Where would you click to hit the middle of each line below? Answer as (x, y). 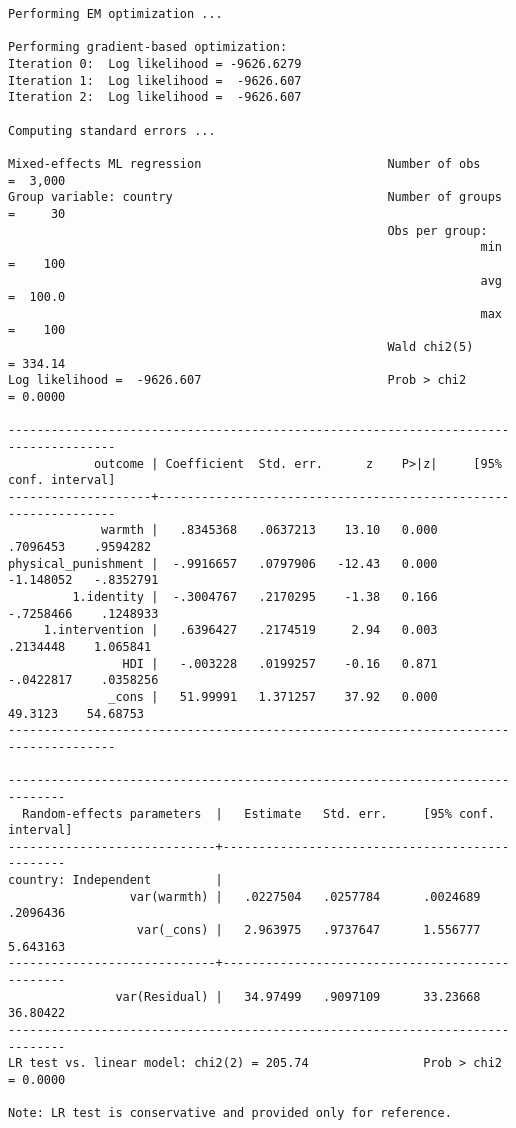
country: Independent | (115, 880)
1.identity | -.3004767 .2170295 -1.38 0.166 (255, 596)
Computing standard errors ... (112, 130)
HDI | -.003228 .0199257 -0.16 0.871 (280, 663)
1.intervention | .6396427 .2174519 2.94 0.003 (240, 630)
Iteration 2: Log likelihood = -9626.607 (155, 97)
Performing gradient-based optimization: (148, 47)
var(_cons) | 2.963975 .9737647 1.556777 (308, 930)
